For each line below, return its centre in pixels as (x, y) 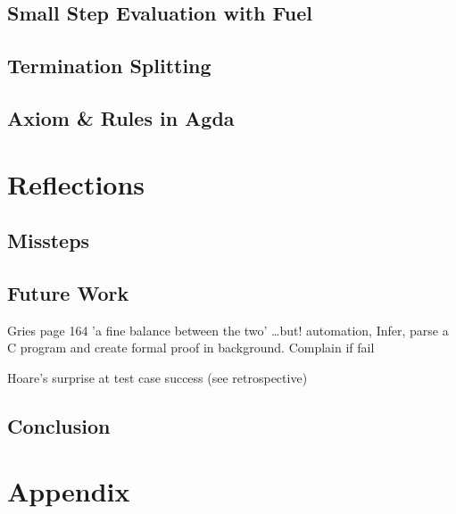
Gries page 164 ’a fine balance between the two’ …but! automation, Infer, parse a (228, 330)
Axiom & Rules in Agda (121, 117)
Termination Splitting (109, 66)
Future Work (68, 292)
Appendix (69, 491)
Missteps (49, 240)
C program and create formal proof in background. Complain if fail (191, 348)
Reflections (76, 183)
